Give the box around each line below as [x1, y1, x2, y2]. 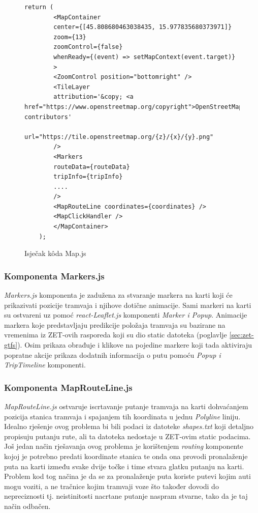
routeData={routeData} [53, 163, 130, 170]
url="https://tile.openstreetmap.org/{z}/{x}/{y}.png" [24, 133, 214, 140]
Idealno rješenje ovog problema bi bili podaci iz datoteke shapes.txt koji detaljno [4, 421, 253, 432]
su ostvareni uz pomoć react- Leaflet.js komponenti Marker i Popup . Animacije [4, 309, 247, 320]
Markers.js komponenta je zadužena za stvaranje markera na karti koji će [4, 290, 233, 300]
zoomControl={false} [53, 43, 123, 51]
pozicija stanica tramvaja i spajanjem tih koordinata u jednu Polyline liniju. [4, 411, 241, 421]
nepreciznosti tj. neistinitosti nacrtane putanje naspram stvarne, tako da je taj [4, 491, 248, 501]
